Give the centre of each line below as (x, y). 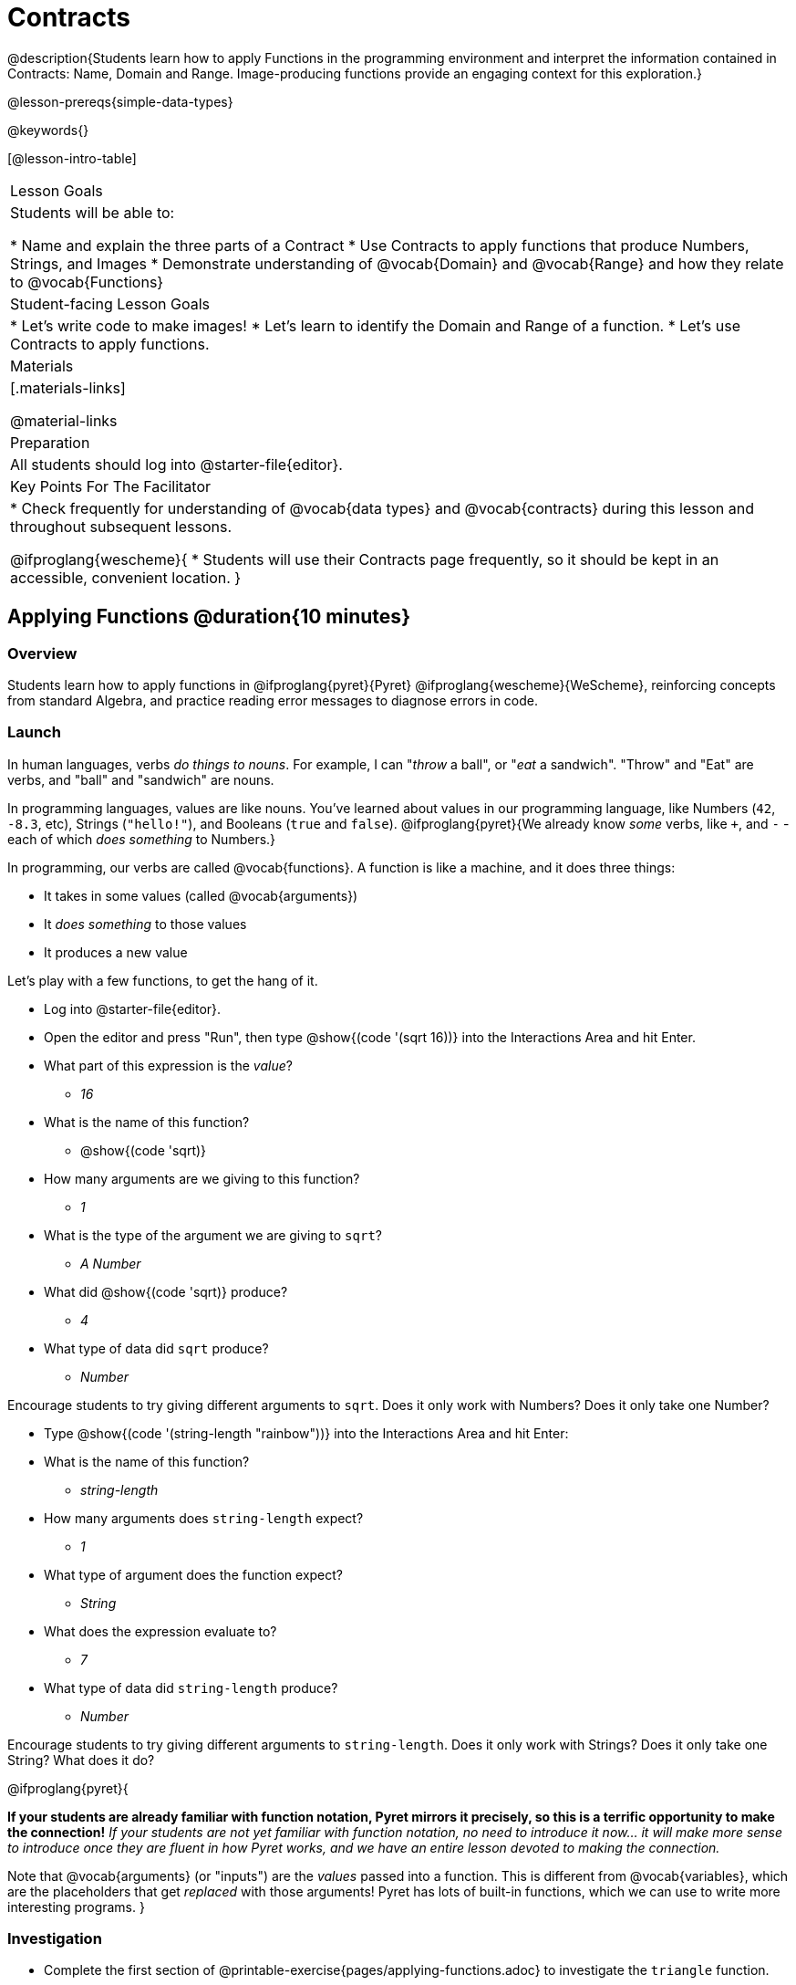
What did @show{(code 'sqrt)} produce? (166, 1291)
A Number (111, 1263)
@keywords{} (48, 130)
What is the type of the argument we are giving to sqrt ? (213, 1235)
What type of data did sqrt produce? (156, 1348)
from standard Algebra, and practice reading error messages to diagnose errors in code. (273, 700)
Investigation (55, 1939)
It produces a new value (116, 952)
